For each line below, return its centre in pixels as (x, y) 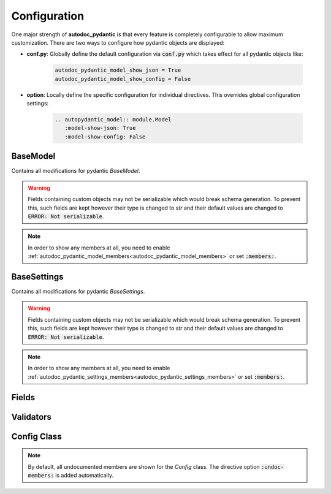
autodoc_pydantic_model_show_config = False (123, 79)
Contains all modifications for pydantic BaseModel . (76, 171)
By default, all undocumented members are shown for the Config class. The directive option (144, 466)
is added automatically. (84, 475)
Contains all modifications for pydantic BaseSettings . (78, 291)
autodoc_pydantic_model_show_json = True (118, 70)
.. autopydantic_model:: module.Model (113, 120)
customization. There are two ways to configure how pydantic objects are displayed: (118, 42)
